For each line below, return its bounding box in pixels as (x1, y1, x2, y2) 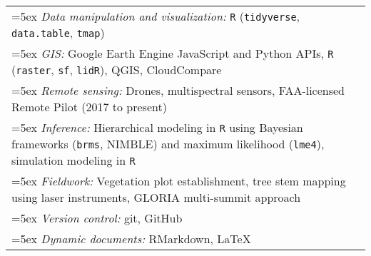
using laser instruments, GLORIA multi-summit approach (11, 189, 301, 205)
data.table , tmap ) (11, 24, 105, 41)
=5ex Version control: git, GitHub (11, 210, 183, 226)
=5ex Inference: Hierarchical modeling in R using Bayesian (11, 119, 303, 135)
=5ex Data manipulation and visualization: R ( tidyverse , (11, 8, 300, 24)
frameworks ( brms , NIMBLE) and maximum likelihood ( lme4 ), (11, 135, 325, 152)
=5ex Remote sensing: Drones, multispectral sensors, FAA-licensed (11, 82, 345, 98)
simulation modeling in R (11, 152, 136, 168)
